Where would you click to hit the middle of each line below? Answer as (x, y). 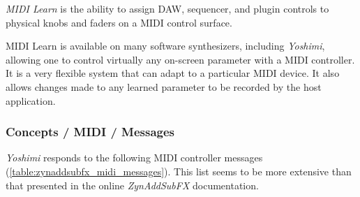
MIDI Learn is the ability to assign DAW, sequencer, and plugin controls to (167, 8)
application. (31, 100)
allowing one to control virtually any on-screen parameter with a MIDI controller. (180, 59)
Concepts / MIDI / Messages (90, 132)
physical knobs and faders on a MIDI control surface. (119, 22)
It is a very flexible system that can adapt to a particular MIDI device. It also (173, 73)
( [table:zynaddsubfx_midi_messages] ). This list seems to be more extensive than (179, 171)
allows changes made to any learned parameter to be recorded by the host (164, 86)
